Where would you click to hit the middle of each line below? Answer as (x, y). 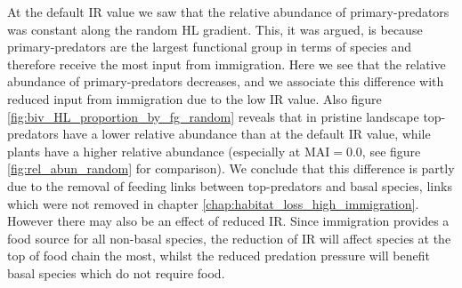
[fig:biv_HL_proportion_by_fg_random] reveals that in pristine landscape (213, 116)
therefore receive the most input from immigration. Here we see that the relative (227, 64)
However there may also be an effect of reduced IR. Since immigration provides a (228, 221)
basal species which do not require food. (116, 272)
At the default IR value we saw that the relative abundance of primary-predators (228, 12)
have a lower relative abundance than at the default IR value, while (247, 134)
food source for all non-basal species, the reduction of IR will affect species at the (229, 238)
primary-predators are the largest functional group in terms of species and (210, 47)
